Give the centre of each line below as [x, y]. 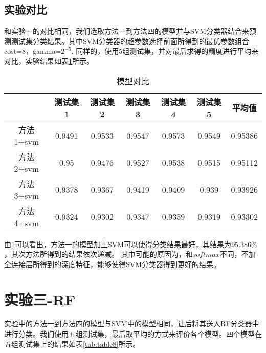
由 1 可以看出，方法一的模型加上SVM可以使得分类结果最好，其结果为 [118, 244]
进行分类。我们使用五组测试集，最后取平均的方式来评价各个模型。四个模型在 [133, 334]
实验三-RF [40, 299]
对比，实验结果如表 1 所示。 [49, 61]
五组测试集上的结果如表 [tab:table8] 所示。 [72, 344]
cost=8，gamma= [33, 51]
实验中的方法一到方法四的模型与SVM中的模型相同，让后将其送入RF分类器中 [132, 324]
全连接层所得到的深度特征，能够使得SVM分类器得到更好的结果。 [113, 264]
